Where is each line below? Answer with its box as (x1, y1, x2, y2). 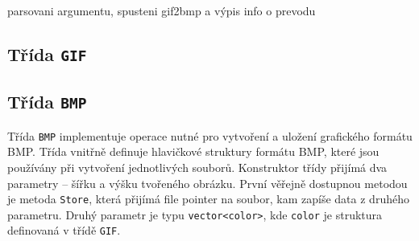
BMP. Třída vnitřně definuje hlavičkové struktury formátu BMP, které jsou (7, 143, 380, 160)
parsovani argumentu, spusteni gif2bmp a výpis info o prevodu (7, 2, 316, 18)
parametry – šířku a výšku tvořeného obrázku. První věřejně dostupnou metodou (7, 174, 408, 191)
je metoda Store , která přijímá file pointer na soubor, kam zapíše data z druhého (7, 190, 409, 207)
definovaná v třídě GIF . (7, 222, 121, 239)
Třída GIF (7, 41, 87, 66)
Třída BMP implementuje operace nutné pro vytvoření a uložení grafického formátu (7, 127, 413, 144)
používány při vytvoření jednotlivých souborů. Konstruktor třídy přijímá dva (7, 158, 388, 175)
